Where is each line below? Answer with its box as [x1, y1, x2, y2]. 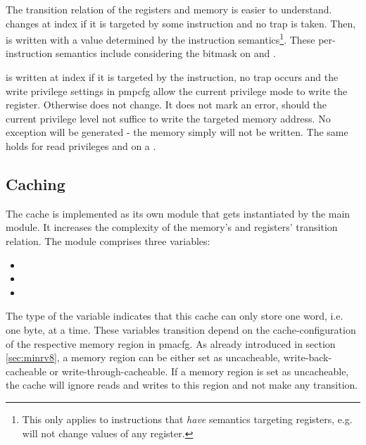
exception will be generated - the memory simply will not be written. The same [6, 125, 348, 139]
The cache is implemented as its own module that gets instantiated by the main [6, 206, 351, 220]
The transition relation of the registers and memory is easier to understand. [6, 2, 332, 16]
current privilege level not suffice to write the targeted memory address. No [6, 111, 331, 125]
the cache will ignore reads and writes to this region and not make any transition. [6, 377, 358, 392]
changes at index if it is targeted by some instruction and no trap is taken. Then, [6, 15, 356, 30]
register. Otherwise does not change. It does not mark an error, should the [6, 97, 327, 112]
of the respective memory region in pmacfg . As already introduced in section [6, 336, 336, 351]
